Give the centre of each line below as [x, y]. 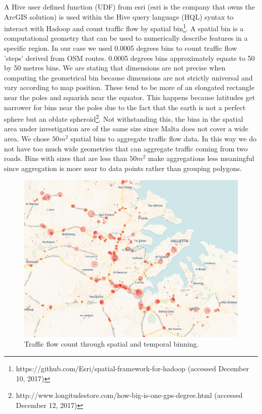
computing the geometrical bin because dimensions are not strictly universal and [128, 77]
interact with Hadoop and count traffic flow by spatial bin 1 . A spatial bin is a [124, 27]
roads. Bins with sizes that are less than [66, 158]
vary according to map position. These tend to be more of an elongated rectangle [129, 87]
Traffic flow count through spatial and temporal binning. [112, 344]
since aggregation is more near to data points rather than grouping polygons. [123, 168]
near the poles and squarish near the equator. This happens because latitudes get [130, 97]
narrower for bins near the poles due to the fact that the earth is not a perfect [125, 107]
